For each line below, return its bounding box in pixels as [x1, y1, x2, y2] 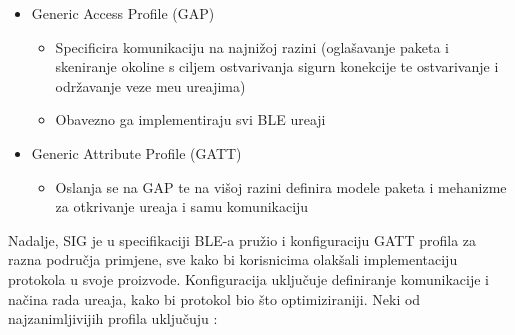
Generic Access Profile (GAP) [31, 3, 215, 23]
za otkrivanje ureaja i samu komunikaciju [55, 196, 309, 217]
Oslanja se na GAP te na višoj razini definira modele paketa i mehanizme [55, 176, 507, 197]
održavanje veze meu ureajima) [55, 75, 246, 96]
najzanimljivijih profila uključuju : [8, 308, 218, 329]
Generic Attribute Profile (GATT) [31, 142, 242, 163]
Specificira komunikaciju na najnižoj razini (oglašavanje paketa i [55, 36, 449, 57]
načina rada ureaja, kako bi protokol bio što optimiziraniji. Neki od [8, 288, 421, 309]
